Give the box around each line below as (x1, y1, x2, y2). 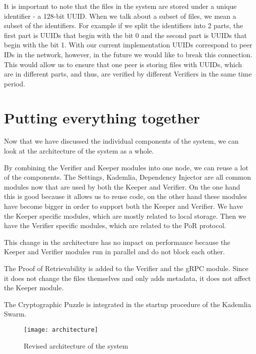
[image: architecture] (24, 326, 98, 333)
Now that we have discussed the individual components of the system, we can (4, 136, 239, 146)
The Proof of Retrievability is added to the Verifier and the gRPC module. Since (4, 263, 249, 273)
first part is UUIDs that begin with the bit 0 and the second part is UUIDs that (4, 30, 247, 40)
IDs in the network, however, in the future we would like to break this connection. (4, 49, 253, 59)
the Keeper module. (4, 282, 64, 293)
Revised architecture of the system (24, 340, 128, 351)
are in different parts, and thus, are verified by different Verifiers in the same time (4, 69, 252, 79)
